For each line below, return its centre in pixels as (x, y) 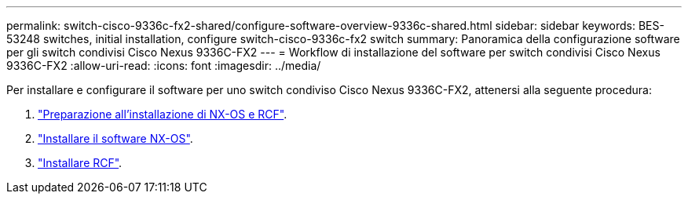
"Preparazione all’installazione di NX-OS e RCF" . (163, 114)
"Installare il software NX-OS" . (115, 138)
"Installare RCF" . (80, 163)
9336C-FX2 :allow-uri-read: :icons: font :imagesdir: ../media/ (164, 65)
